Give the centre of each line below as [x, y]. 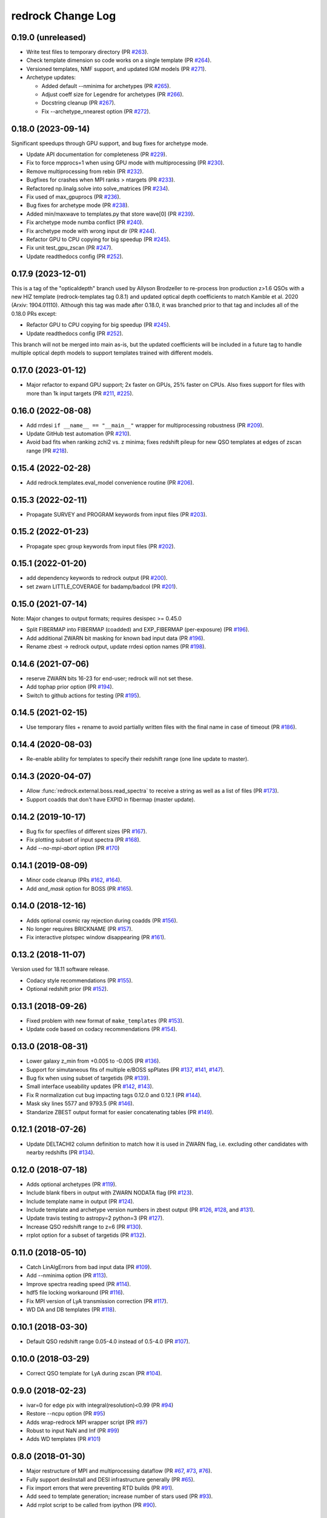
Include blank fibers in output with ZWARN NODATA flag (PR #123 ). [110, 1193]
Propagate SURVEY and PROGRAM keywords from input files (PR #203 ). [117, 514]
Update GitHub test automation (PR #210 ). [79, 434]
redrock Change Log [64, 16]
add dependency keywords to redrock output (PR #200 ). [97, 578]
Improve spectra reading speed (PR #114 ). [79, 1284]
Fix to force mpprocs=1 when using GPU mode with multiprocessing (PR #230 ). [125, 163]
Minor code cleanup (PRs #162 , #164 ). [74, 880]
